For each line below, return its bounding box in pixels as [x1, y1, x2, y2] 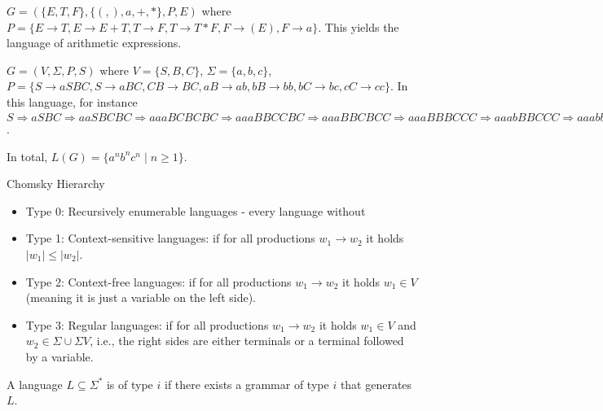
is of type [106, 375, 153, 392]
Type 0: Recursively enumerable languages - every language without [25, 202, 366, 219]
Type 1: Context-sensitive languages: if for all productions [25, 230, 315, 247]
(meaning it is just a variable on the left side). [25, 289, 257, 306]
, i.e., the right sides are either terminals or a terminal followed [90, 332, 404, 349]
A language [7, 375, 63, 392]
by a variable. [25, 348, 94, 365]
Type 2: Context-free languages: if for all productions [25, 273, 292, 290]
